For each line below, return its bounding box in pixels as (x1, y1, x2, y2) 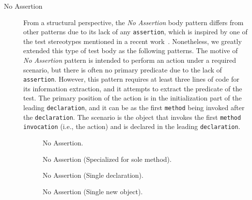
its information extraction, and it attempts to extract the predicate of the (23, 83, 242, 93)
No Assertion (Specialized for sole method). (43, 154, 172, 164)
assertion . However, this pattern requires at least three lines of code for (23, 74, 239, 84)
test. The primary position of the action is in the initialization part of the (23, 93, 242, 103)
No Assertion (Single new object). (43, 186, 143, 196)
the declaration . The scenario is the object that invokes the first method (23, 112, 241, 122)
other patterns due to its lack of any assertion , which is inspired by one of (23, 27, 248, 37)
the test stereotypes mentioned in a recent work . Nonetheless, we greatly (23, 36, 242, 46)
